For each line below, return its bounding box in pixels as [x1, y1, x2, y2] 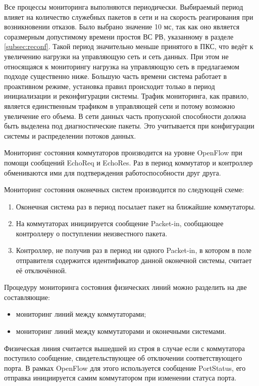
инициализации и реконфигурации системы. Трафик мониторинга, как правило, [4, 91, 249, 101]
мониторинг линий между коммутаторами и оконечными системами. [16, 326, 226, 336]
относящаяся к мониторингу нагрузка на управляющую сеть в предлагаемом [4, 61, 239, 71]
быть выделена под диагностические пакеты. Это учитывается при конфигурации [4, 120, 254, 131]
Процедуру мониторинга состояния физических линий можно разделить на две [4, 282, 247, 292]
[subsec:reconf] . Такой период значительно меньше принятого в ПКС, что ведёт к [4, 41, 253, 52]
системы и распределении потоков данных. [4, 130, 136, 141]
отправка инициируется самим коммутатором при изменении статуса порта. [4, 372, 237, 383]
